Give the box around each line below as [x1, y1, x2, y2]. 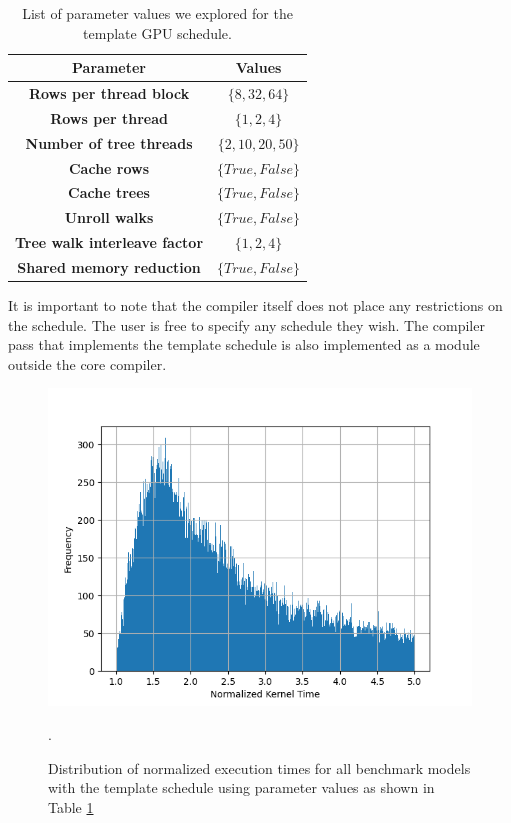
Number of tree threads [25, 132, 193, 153]
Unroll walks [64, 207, 154, 228]
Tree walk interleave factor [15, 232, 204, 253]
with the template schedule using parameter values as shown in [48, 777, 435, 798]
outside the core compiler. [8, 353, 167, 374]
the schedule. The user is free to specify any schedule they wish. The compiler [8, 314, 485, 335]
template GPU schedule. [83, 22, 232, 43]
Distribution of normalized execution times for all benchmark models [48, 757, 471, 778]
